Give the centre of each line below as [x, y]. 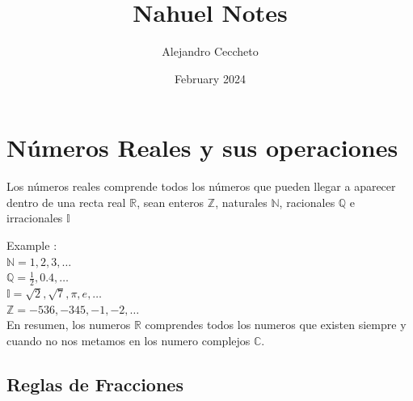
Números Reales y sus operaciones [202, 148]
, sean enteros [171, 202]
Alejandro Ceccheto [210, 51]
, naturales [241, 202]
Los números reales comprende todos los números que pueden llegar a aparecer [201, 186]
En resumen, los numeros [69, 325]
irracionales [35, 218]
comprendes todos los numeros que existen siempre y [276, 325]
